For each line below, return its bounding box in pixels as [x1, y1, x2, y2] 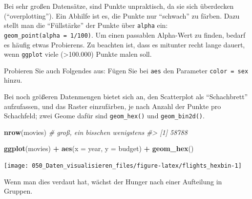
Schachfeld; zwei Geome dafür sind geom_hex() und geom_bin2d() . [4, 111, 205, 121]
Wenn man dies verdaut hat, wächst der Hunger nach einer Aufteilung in [4, 176, 222, 186]
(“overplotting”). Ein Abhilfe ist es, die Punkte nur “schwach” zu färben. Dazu [4, 10, 240, 21]
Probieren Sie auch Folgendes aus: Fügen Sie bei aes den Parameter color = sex [4, 65, 249, 75]
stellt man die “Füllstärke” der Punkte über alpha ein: [4, 20, 168, 30]
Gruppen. [4, 186, 33, 196]
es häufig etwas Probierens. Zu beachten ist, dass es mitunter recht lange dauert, [4, 39, 245, 49]
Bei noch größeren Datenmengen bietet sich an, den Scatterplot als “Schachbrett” [4, 91, 248, 101]
